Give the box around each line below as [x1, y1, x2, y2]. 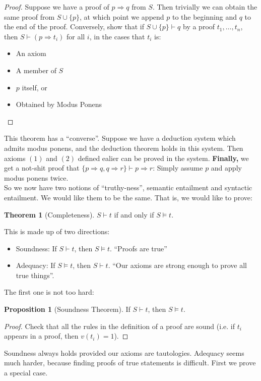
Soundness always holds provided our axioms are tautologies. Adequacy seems [4, 347, 244, 358]
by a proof [183, 21, 215, 32]
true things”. [16, 269, 54, 280]
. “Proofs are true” [109, 243, 167, 253]
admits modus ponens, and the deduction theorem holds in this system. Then [4, 142, 243, 153]
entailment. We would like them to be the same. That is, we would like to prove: [4, 192, 252, 202]
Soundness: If [16, 243, 57, 253]
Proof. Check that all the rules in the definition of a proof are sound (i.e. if [4, 320, 235, 331]
